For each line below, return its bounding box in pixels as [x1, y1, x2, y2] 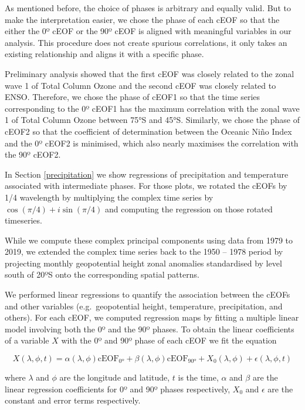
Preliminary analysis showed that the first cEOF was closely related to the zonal [5, 67, 294, 79]
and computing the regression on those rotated [104, 202, 273, 215]
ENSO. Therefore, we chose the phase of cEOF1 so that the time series [5, 91, 260, 103]
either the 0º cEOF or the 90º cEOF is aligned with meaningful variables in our [5, 25, 292, 37]
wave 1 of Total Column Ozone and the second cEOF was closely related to [5, 79, 276, 91]
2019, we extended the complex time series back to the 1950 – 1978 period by [5, 245, 283, 258]
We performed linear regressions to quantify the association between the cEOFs [5, 288, 290, 301]
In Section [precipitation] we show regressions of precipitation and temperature [5, 168, 289, 180]
